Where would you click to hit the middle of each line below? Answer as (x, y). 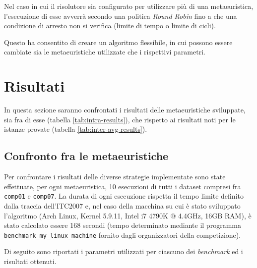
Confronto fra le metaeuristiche (86, 156)
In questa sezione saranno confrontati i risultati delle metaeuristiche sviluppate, (125, 110)
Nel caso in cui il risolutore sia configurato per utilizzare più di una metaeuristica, (129, 6)
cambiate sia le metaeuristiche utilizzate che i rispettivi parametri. (105, 52)
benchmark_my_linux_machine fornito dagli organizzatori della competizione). (123, 235)
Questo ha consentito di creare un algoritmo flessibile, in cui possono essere (118, 42)
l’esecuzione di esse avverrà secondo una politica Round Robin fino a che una (121, 16)
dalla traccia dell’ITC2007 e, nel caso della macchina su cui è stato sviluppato (122, 205)
